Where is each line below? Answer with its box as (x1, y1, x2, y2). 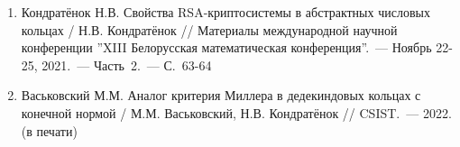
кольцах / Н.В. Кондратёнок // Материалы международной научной (21, 20, 398, 39)
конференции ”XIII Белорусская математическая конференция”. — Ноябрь (21, 38, 432, 57)
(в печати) (21, 121, 78, 140)
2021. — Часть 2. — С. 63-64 (41, 55, 212, 74)
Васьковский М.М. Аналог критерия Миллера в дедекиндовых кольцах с (21, 86, 421, 105)
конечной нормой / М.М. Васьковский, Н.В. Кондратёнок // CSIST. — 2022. (21, 103, 452, 122)
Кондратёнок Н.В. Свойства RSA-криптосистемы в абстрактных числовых (21, 3, 430, 21)
